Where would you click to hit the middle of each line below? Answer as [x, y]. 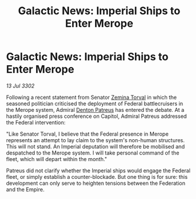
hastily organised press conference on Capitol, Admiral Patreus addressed [97, 116]
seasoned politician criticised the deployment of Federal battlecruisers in [95, 103]
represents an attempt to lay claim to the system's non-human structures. [95, 140]
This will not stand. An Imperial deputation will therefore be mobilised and [95, 146]
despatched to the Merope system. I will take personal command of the [93, 153]
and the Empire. [25, 189]
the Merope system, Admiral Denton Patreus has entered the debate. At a [95, 110]
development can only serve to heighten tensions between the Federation [96, 183]
